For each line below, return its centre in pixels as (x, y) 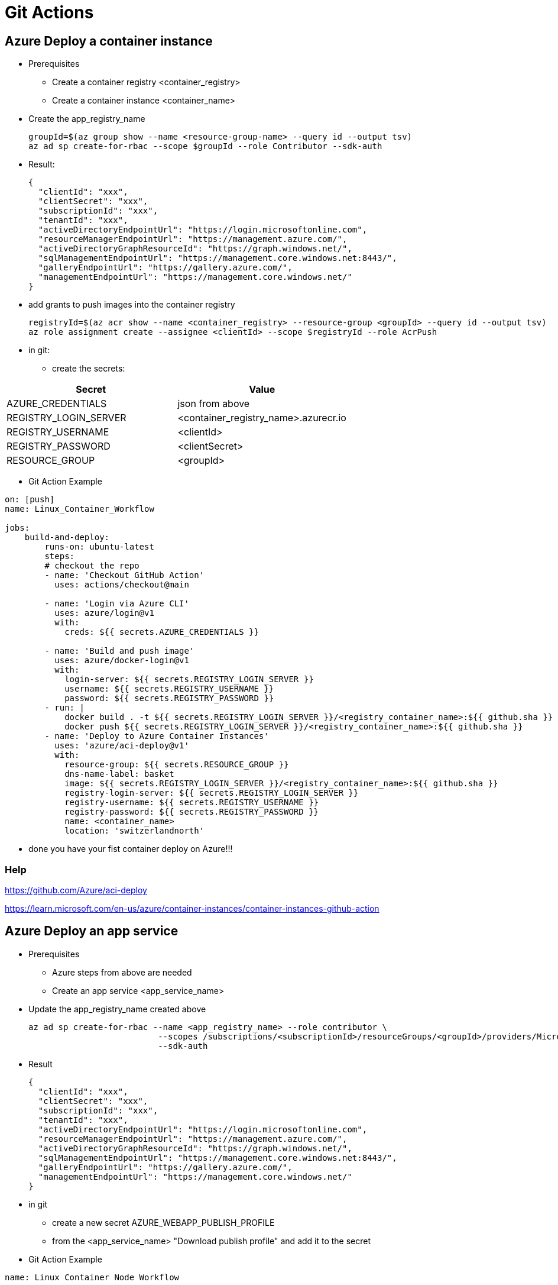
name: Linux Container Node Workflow (92, 1277)
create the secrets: (89, 369)
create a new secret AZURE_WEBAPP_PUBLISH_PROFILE (163, 1222)
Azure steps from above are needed (122, 972)
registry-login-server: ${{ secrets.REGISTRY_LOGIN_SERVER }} (212, 793)
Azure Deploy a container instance (109, 41)
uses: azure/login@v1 (104, 613)
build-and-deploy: (67, 537)
